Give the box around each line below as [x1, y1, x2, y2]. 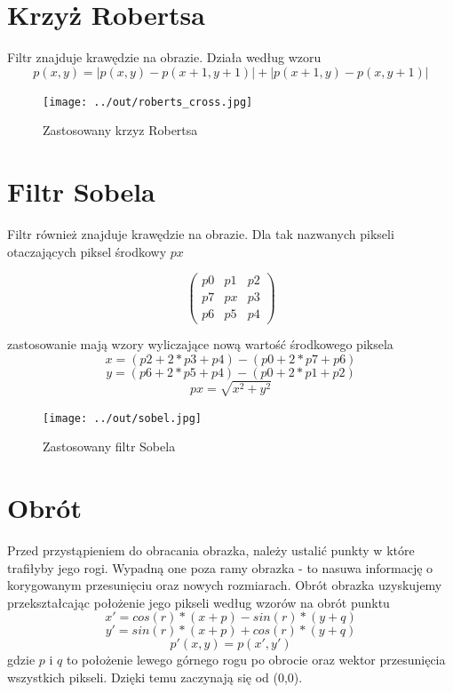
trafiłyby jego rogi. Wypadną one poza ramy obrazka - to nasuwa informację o [7, 558, 433, 577]
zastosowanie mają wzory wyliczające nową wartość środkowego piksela [7, 335, 393, 354]
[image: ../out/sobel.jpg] [43, 411, 202, 425]
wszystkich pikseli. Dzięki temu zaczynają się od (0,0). [7, 667, 303, 686]
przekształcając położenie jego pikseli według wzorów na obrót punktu [7, 593, 390, 611]
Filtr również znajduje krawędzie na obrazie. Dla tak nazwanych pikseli [7, 225, 394, 243]
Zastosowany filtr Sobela [43, 437, 176, 456]
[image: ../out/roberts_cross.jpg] [43, 95, 253, 108]
